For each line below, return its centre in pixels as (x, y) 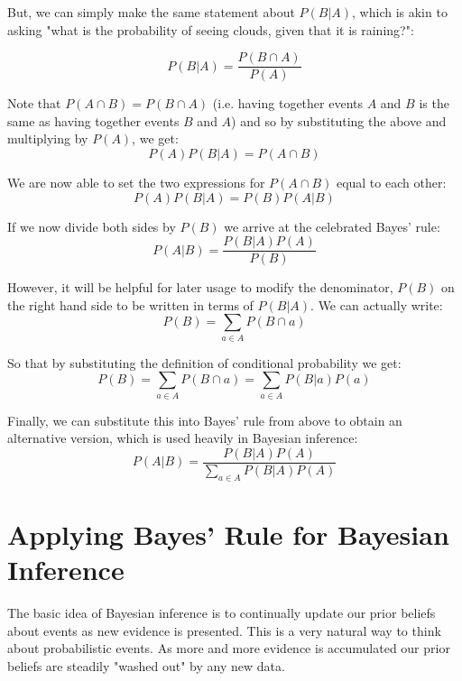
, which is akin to (400, 12)
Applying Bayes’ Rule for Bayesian (228, 534)
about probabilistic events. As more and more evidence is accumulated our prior (229, 648)
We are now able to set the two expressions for (136, 183)
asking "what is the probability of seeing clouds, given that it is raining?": (211, 29)
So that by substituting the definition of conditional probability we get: (204, 362)
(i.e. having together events (287, 103)
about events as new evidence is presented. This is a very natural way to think (224, 630)
